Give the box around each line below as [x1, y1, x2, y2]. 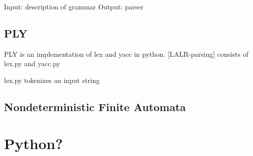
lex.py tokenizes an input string [4, 75, 100, 85]
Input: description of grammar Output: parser [4, 1, 144, 11]
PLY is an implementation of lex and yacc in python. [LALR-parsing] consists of [4, 48, 249, 59]
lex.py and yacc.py [4, 58, 61, 69]
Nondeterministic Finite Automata [4, 99, 186, 114]
